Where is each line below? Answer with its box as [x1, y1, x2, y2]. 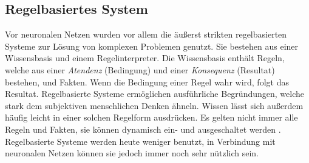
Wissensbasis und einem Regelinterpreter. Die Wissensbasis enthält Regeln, [5, 52, 285, 64]
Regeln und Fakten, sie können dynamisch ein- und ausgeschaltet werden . [5, 122, 281, 135]
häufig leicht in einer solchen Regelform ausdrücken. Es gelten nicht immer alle [5, 111, 298, 124]
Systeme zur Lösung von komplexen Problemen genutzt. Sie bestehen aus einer [5, 39, 299, 52]
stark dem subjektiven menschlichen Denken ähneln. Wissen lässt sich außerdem [5, 99, 304, 111]
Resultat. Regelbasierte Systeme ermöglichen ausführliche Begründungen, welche [5, 87, 304, 100]
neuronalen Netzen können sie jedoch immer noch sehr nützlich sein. [5, 147, 259, 159]
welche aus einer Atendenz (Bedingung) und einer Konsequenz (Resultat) [5, 63, 275, 76]
